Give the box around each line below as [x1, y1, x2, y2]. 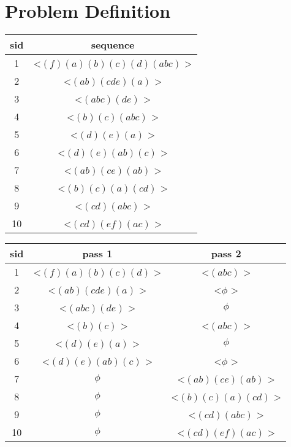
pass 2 [211, 246, 241, 261]
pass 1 [82, 246, 113, 261]
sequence [91, 37, 135, 52]
